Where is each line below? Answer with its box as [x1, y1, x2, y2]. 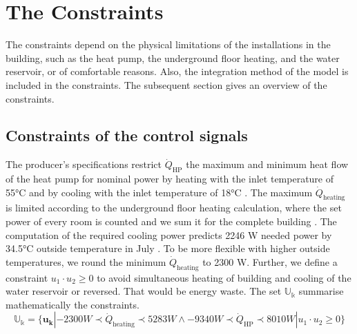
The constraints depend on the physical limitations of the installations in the [6, 37, 331, 52]
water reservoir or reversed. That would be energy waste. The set [6, 284, 282, 298]
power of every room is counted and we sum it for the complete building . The [6, 214, 337, 229]
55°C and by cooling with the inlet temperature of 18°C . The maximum [6, 185, 313, 199]
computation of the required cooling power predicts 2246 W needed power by [6, 227, 332, 242]
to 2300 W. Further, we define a [202, 254, 338, 269]
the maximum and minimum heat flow [186, 157, 349, 171]
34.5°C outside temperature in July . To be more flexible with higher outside [6, 241, 330, 255]
